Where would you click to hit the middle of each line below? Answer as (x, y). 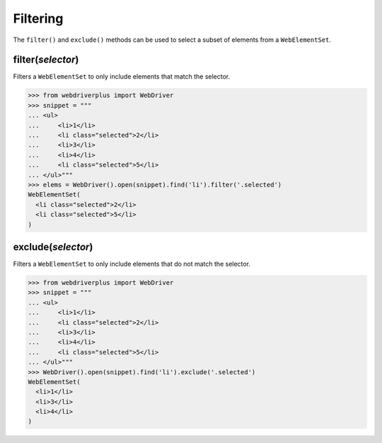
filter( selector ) (46, 60)
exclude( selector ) (53, 247)
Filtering (38, 18)
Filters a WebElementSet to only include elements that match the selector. (122, 77)
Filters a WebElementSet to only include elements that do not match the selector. (132, 264)
